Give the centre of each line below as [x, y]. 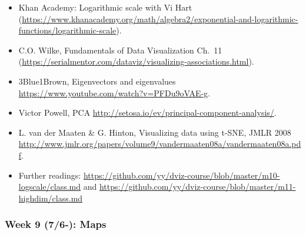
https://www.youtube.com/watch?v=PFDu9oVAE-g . [114, 93]
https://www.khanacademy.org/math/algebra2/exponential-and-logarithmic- [160, 19]
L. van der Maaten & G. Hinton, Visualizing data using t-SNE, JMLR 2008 [155, 132]
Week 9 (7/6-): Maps [56, 224]
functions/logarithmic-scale [67, 30]
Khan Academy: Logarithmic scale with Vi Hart [105, 7]
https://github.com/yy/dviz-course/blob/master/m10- [182, 175]
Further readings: [50, 175]
